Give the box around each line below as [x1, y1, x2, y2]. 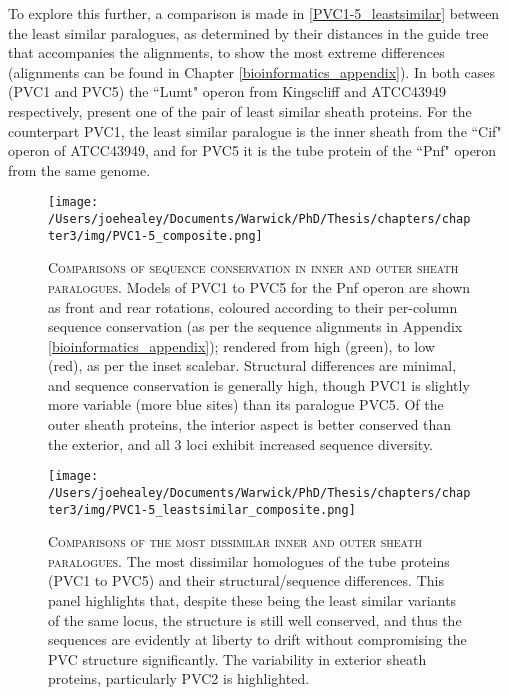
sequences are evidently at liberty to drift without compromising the [48, 629, 467, 650]
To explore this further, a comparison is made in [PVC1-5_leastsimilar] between [8, 3, 500, 23]
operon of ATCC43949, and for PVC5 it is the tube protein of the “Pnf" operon [8, 140, 497, 161]
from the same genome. [8, 159, 151, 180]
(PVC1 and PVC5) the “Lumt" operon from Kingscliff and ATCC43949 [8, 81, 447, 102]
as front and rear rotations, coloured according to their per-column [48, 296, 458, 317]
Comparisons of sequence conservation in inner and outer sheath [48, 257, 459, 278]
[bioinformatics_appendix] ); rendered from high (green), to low [48, 335, 435, 356]
